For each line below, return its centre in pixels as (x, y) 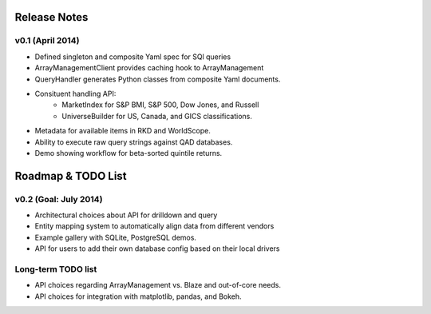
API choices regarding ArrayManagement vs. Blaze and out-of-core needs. (158, 285)
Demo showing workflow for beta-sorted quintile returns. (129, 153)
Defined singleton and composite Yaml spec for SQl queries (133, 57)
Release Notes (51, 17)
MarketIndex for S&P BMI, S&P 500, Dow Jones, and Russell (160, 105)
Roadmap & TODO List (71, 176)
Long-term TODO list (56, 269)
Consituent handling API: (75, 93)
